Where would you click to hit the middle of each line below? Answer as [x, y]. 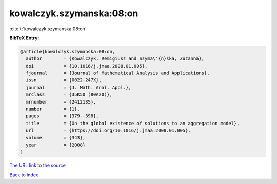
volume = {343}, [56, 138]
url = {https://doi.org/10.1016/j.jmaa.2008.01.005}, [108, 130]
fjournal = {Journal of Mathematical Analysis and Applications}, [118, 73]
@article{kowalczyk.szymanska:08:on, [68, 52]
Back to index [24, 175]
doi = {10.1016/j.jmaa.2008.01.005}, [87, 66]
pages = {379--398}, [63, 116]
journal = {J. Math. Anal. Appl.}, [79, 87]
